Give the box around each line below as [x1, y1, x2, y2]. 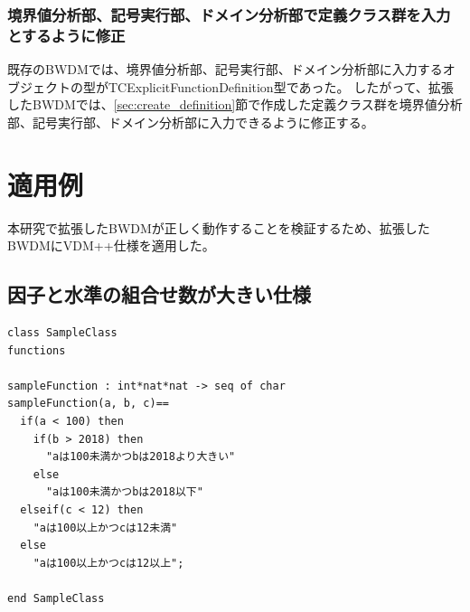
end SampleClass [7, 591, 105, 605]
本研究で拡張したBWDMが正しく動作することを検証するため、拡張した [7, 218, 430, 237]
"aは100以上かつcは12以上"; [33, 556, 184, 570]
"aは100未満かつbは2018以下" [45, 485, 203, 499]
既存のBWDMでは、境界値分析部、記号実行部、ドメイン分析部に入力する [7, 60, 443, 79]
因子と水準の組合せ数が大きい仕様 [7, 280, 311, 308]
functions [7, 344, 66, 357]
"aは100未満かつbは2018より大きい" [45, 450, 236, 464]
